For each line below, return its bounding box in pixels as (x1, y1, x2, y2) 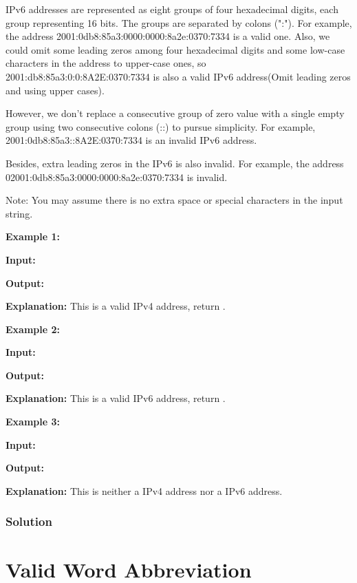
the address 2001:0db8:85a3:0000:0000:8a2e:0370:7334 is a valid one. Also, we (6, 29, 330, 43)
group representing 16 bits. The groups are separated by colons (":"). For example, (6, 15, 352, 30)
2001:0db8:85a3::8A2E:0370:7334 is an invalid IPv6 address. (6, 133, 257, 147)
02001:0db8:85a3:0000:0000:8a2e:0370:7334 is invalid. (6, 169, 228, 184)
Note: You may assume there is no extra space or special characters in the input (6, 193, 343, 207)
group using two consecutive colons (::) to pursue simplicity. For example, (6, 119, 316, 134)
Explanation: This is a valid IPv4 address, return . (6, 299, 226, 313)
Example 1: (6, 229, 60, 244)
